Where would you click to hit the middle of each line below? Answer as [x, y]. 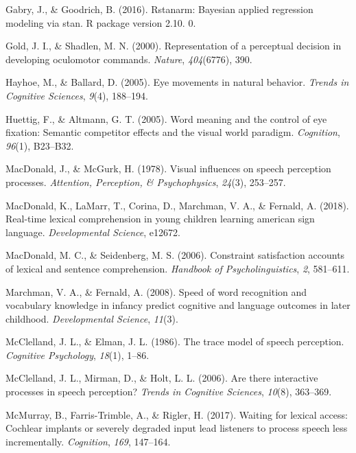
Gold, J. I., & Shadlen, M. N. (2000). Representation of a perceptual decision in [174, 46]
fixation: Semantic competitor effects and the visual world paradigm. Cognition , [173, 132]
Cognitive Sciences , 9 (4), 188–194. [77, 95]
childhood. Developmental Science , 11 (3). [92, 318]
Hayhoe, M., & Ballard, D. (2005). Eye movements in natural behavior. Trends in [177, 82]
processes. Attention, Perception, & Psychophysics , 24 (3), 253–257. [146, 182]
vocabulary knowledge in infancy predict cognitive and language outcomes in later [178, 305]
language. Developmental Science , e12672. [93, 232]
